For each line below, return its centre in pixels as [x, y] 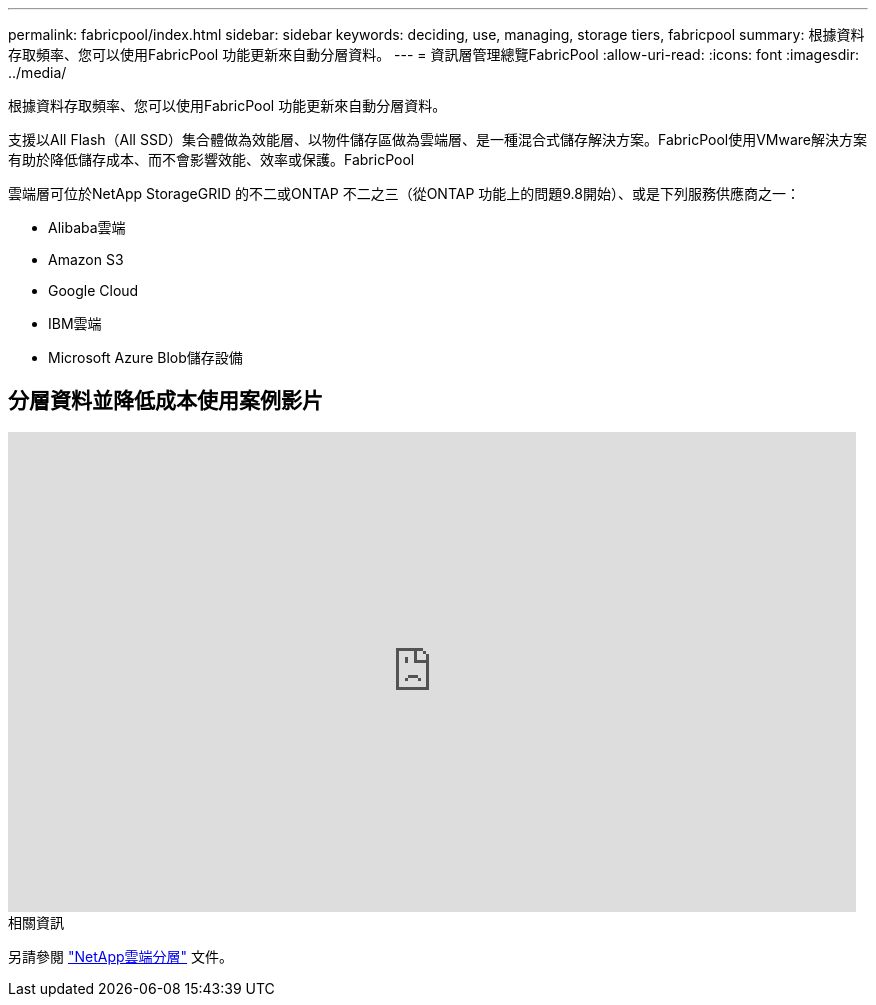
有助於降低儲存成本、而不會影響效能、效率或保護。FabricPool [211, 159]
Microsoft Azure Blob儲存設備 [145, 357]
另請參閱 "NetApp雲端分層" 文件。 [121, 956]
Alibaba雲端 [87, 227]
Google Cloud [93, 290]
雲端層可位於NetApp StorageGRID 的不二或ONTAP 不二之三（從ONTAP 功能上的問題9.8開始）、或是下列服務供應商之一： [404, 193]
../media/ [37, 72]
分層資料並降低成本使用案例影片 [165, 401]
